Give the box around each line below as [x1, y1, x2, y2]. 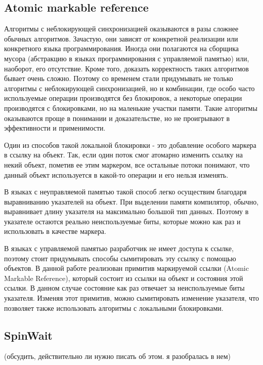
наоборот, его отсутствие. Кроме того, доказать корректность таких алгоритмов [4, 63, 249, 73]
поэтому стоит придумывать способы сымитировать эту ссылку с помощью [4, 253, 236, 263]
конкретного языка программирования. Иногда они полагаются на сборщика [4, 43, 239, 54]
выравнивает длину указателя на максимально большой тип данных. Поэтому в [4, 206, 249, 217]
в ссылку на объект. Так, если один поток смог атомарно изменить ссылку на [4, 149, 243, 160]
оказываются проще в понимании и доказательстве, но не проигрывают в [4, 112, 230, 123]
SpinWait [4, 327, 53, 343]
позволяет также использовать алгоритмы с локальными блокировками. [4, 302, 224, 313]
